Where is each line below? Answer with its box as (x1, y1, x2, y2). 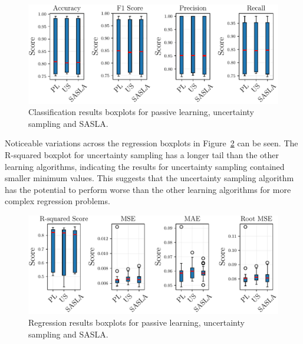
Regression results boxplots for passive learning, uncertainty (28, 316, 245, 328)
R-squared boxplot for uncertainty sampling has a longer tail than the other (5, 149, 279, 161)
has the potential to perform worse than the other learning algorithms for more (5, 183, 291, 195)
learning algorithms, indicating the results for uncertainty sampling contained (5, 160, 285, 172)
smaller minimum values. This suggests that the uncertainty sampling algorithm (5, 172, 294, 184)
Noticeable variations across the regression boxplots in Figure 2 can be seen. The (5, 137, 298, 149)
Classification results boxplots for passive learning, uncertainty (28, 106, 254, 118)
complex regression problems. (5, 195, 110, 207)
